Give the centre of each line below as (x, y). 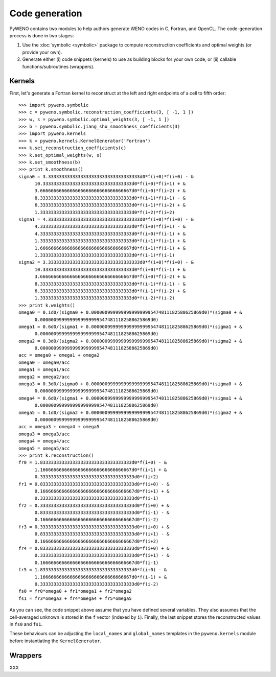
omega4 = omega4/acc (44, 441)
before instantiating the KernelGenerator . (55, 641)
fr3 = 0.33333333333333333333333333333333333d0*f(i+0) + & (94, 527)
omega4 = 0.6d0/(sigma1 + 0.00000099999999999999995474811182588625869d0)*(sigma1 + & (130, 398)
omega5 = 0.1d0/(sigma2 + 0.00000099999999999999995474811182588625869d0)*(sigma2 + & (130, 412)
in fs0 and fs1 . (26, 624)
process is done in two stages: (42, 35)
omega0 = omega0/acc (44, 362)
